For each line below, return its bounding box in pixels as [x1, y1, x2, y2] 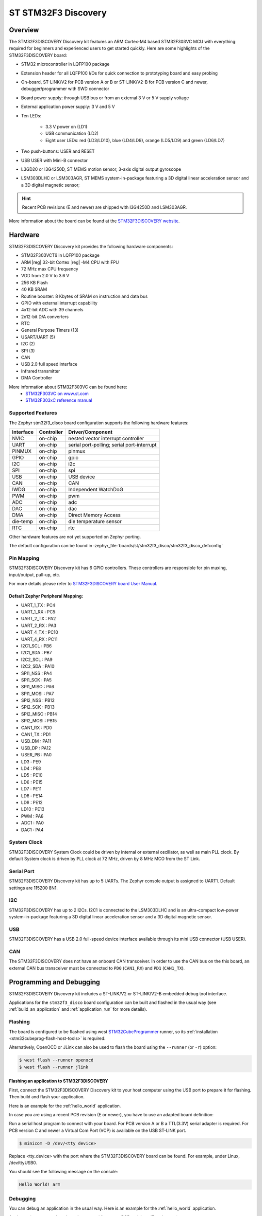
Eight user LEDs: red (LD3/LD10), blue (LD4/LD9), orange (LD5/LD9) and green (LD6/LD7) [45, 137, 225, 143]
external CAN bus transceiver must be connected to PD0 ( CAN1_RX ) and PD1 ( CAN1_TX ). [9, 965, 185, 971]
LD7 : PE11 [21, 786, 42, 792]
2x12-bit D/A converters [21, 314, 69, 320]
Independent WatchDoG [68, 486, 124, 493]
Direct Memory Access [68, 511, 121, 518]
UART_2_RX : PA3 [21, 623, 57, 628]
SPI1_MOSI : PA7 [21, 691, 54, 697]
